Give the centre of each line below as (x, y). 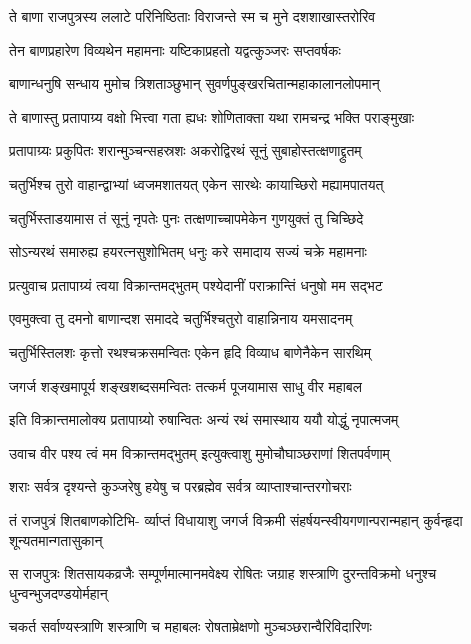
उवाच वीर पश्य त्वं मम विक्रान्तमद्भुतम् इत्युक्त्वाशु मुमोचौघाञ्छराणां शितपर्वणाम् (199, 452)
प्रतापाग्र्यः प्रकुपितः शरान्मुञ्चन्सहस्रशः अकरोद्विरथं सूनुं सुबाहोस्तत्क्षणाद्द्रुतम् (185, 150)
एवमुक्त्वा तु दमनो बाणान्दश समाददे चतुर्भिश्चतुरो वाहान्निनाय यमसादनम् (181, 318)
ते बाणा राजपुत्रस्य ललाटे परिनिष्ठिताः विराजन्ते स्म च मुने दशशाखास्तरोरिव (192, 16)
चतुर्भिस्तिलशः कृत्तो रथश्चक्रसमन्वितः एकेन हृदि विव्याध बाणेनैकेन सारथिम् (190, 351)
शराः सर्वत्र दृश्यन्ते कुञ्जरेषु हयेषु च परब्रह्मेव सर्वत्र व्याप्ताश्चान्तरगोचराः (180, 486)
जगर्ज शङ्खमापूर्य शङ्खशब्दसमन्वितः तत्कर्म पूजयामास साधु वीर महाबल (185, 385)
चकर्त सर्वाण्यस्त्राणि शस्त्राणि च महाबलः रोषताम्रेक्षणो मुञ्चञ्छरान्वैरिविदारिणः (190, 626)
